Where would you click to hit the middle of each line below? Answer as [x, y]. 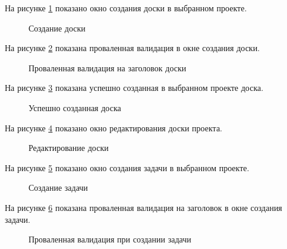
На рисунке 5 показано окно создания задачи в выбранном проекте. [127, 167]
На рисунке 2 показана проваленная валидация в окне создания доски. [133, 48]
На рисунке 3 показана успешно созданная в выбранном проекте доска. [134, 88]
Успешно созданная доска [75, 107]
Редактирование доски [69, 148]
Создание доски [57, 28]
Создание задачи [58, 187]
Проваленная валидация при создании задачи [110, 239]
